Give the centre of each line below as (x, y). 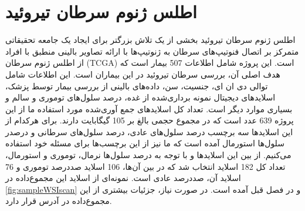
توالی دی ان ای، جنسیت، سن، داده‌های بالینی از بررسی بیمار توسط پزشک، (137, 86)
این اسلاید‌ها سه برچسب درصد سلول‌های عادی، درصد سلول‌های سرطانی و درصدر (149, 131)
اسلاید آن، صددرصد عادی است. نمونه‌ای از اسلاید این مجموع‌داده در (123, 178)
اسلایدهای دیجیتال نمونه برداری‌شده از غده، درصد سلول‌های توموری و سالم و (140, 97)
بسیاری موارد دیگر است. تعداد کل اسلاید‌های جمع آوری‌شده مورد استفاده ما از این (149, 108)
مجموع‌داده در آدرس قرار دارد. (59, 201)
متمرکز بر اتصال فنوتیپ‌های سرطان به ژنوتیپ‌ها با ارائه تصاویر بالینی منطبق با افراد (152, 51)
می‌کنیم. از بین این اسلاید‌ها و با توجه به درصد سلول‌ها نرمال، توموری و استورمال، (148, 155)
